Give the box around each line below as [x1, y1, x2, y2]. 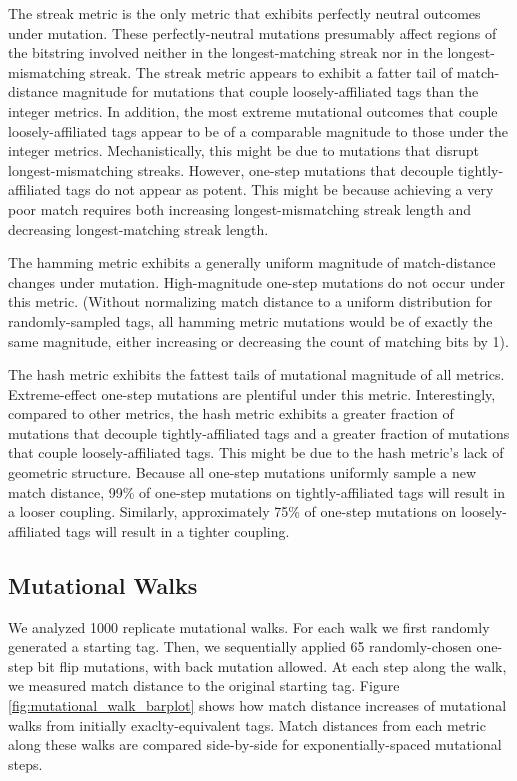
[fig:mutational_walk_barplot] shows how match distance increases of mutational [8, 695, 507, 716]
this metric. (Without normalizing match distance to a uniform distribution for [8, 291, 493, 312]
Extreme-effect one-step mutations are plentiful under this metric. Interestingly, [8, 383, 496, 404]
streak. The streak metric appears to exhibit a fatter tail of [90, 61, 453, 82]
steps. [8, 753, 43, 774]
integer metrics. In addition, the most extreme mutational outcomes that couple [8, 100, 498, 121]
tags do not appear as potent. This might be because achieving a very [65, 179, 494, 200]
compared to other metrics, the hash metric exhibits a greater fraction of [8, 403, 454, 424]
